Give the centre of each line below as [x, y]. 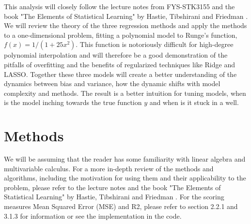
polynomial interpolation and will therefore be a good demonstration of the [116, 55]
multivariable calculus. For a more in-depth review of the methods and [109, 168]
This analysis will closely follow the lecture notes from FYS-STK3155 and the [119, 6]
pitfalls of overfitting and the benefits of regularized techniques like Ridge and [119, 64]
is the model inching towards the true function [73, 102]
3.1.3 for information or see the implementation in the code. [93, 216]
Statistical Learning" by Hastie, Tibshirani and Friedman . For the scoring [114, 197]
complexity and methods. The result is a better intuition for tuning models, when [125, 93]
